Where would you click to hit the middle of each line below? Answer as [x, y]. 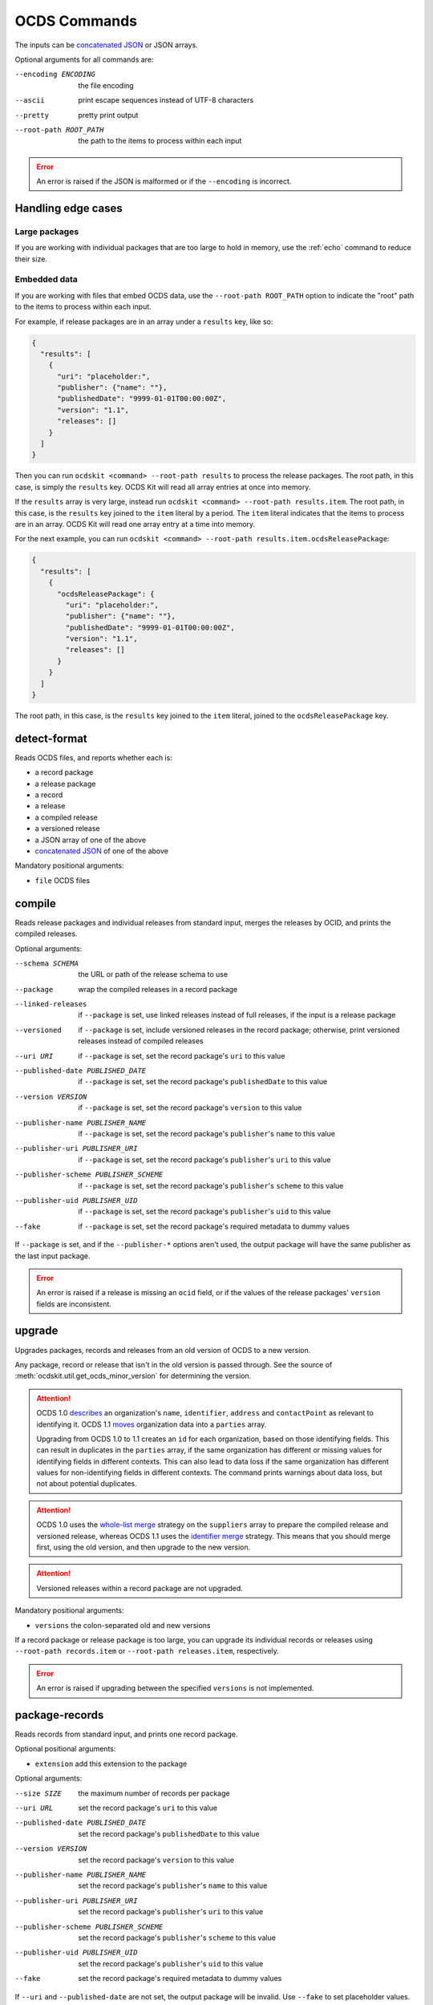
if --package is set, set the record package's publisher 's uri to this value [204, 1160]
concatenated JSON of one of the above [101, 851]
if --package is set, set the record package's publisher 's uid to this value [204, 1212]
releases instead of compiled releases [141, 1041]
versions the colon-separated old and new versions [123, 1625]
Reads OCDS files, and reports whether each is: [93, 757]
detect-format [51, 738]
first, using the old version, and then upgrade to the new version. [144, 1547]
